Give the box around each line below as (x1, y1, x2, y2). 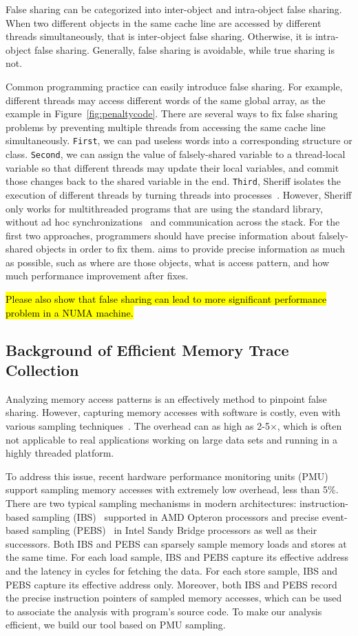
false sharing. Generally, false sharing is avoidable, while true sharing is (34, 42, 335, 57)
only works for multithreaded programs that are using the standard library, (6, 201, 323, 215)
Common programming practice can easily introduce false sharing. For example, (6, 79, 343, 93)
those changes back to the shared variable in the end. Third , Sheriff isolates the (6, 174, 341, 188)
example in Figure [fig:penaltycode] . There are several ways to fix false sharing (6, 106, 338, 121)
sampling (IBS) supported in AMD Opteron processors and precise (32, 509, 319, 524)
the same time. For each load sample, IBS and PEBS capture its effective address (6, 550, 349, 564)
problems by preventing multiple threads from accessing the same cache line (6, 119, 326, 134)
